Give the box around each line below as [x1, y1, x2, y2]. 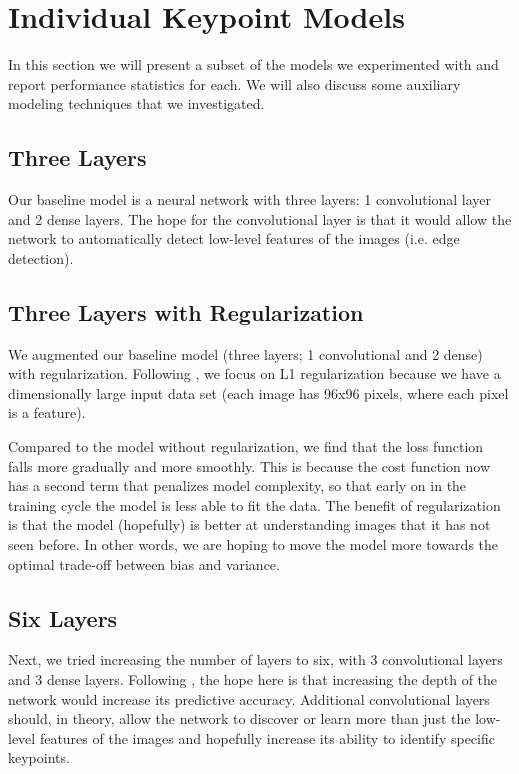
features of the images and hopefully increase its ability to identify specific [39, 727, 495, 748]
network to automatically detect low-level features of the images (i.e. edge [8, 228, 460, 249]
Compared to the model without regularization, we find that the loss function [8, 436, 484, 457]
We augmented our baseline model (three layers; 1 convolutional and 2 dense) [8, 343, 483, 364]
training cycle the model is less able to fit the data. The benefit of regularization [8, 494, 501, 515]
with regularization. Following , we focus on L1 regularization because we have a [8, 363, 501, 384]
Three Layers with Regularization [8, 296, 364, 327]
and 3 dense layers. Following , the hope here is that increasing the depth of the [8, 669, 498, 690]
